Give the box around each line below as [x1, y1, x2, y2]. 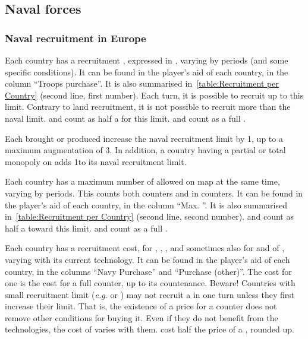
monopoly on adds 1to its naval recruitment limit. [5, 155, 187, 167]
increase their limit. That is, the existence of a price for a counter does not [5, 300, 277, 312]
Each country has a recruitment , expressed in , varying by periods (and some [5, 54, 288, 66]
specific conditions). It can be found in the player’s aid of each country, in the [5, 65, 288, 78]
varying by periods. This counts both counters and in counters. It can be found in [5, 186, 303, 199]
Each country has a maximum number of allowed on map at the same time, [5, 175, 280, 188]
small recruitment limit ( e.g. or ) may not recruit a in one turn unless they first [5, 288, 295, 300]
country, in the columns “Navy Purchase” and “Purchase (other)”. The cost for [5, 265, 292, 277]
